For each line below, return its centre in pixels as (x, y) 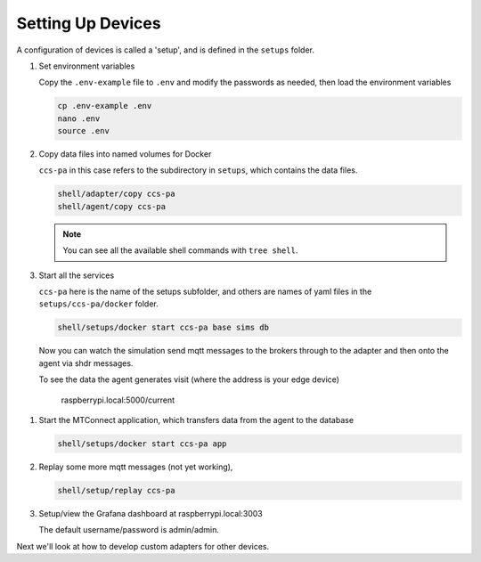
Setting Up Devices (89, 23)
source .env (84, 131)
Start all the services (77, 275)
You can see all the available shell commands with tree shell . (180, 250)
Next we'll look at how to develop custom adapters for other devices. (143, 546)
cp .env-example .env (105, 106)
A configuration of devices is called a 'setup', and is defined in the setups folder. (166, 50)
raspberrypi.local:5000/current (118, 400)
